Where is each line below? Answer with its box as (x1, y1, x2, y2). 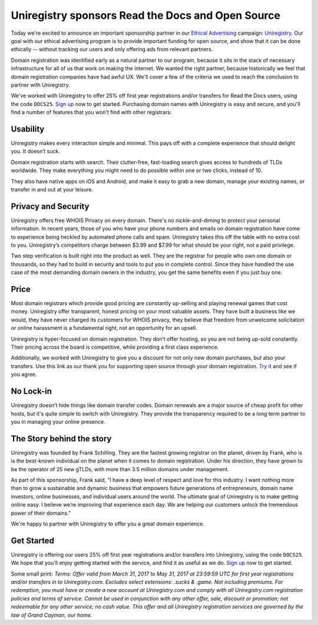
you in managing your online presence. (11, 418, 105, 425)
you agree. (11, 371, 38, 378)
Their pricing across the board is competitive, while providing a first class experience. (11, 343, 219, 350)
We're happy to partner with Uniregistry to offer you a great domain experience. (11, 520, 205, 527)
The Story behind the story (11, 434, 112, 444)
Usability (11, 124, 45, 134)
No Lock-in (11, 386, 52, 396)
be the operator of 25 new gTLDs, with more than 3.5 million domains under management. (11, 465, 230, 472)
